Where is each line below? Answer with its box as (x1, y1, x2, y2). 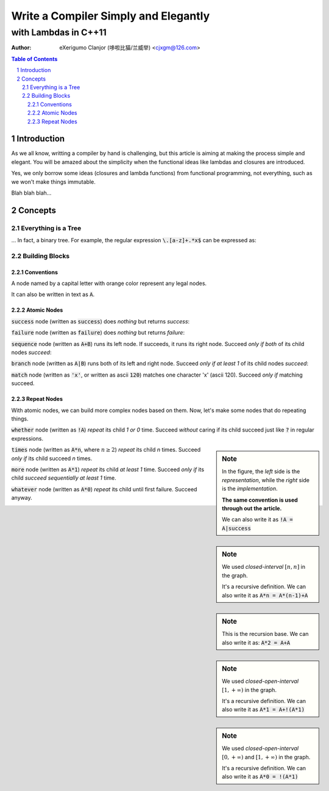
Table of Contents (11, 55, 58, 62)
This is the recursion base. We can (222, 630, 309, 638)
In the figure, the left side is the (222, 468, 300, 475)
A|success (222, 525, 251, 532)
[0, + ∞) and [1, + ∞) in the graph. (222, 753, 311, 760)
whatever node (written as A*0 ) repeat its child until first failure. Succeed (11, 485, 197, 493)
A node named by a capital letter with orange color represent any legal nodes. (11, 280, 207, 287)
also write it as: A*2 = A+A (222, 638, 291, 646)
